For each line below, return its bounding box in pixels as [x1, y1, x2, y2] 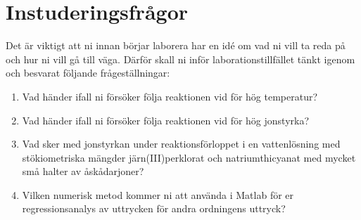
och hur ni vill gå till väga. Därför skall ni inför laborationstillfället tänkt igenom [6, 51, 355, 66]
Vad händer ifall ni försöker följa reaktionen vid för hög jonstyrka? [22, 112, 310, 127]
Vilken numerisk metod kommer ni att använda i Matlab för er [22, 187, 294, 202]
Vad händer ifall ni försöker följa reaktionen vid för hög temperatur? [22, 89, 318, 103]
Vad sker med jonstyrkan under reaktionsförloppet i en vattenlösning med [22, 136, 341, 151]
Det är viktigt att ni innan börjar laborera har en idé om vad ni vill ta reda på [6, 38, 346, 53]
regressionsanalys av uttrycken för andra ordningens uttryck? [22, 201, 286, 216]
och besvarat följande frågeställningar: [6, 65, 170, 80]
